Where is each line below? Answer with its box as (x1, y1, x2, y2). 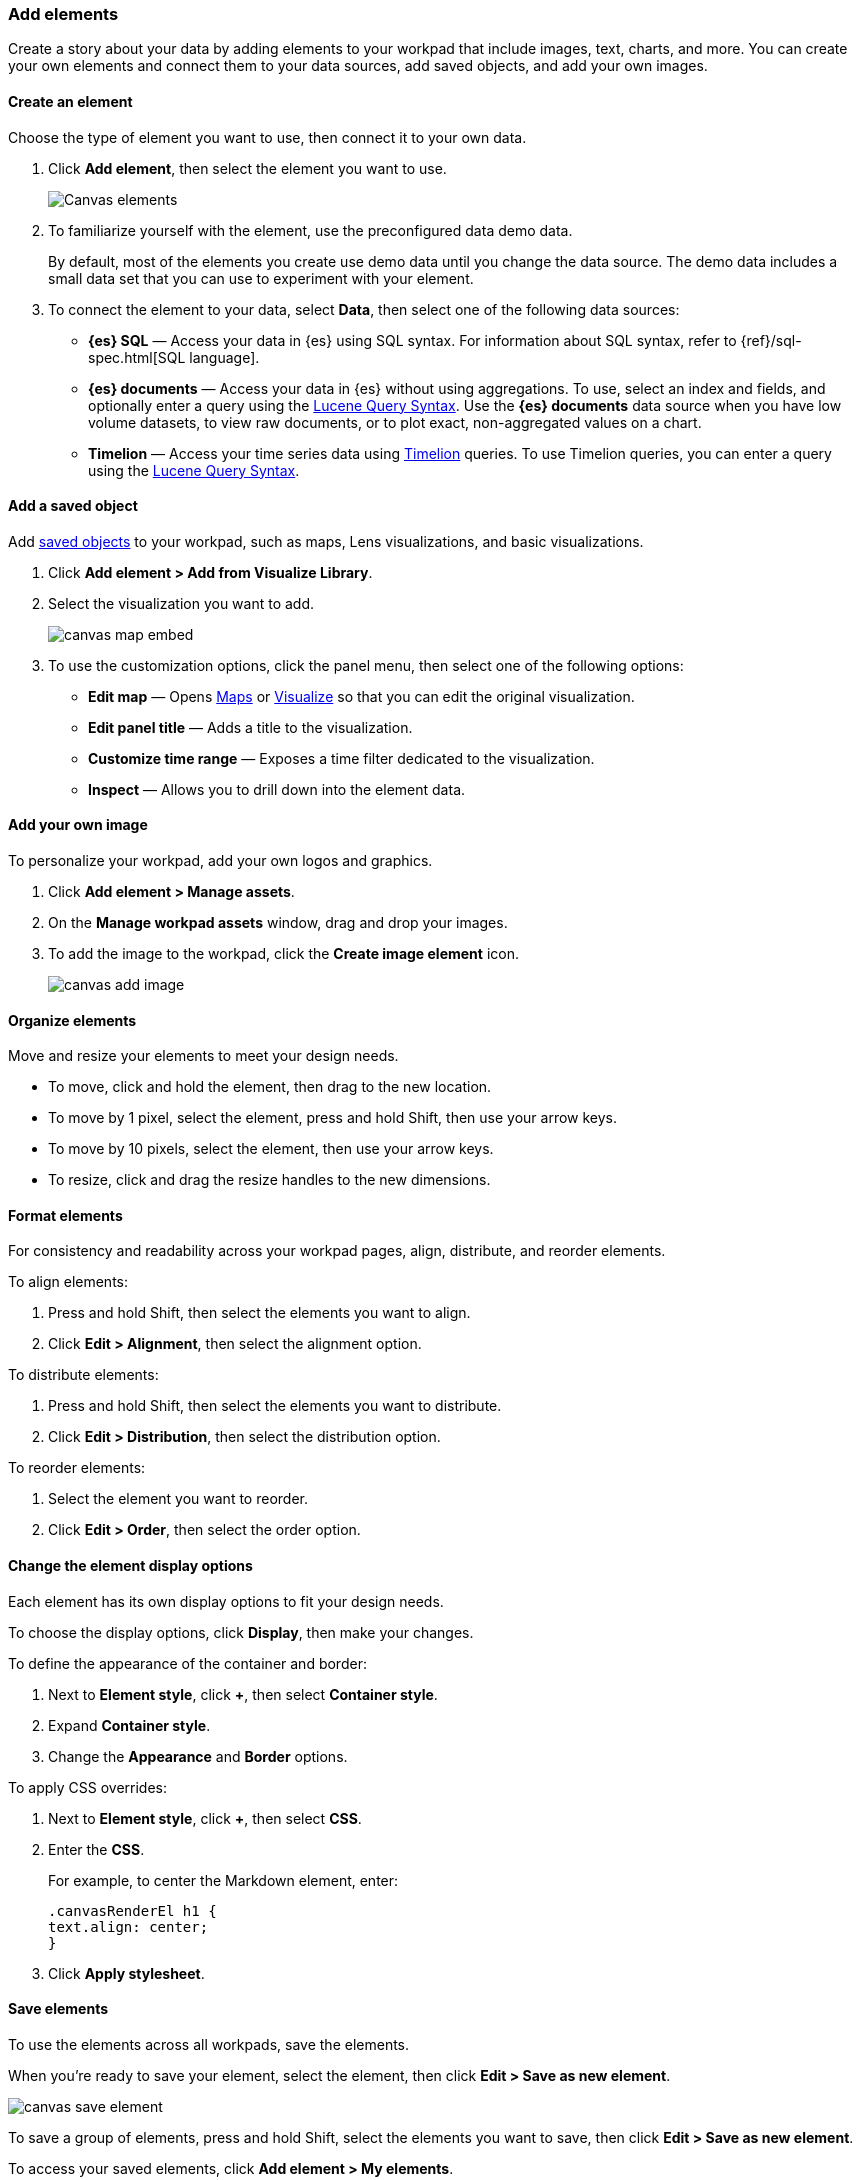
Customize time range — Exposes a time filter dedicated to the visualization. (88, 749, 595, 767)
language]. (189, 348, 260, 366)
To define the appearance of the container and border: (8, 1654, 367, 1672)
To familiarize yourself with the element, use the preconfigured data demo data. (48, 221, 573, 239)
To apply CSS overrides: (8, 1778, 167, 1796)
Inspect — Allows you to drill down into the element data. (88, 780, 466, 798)
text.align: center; (48, 1918, 209, 1935)
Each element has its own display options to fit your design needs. (8, 1592, 444, 1610)
